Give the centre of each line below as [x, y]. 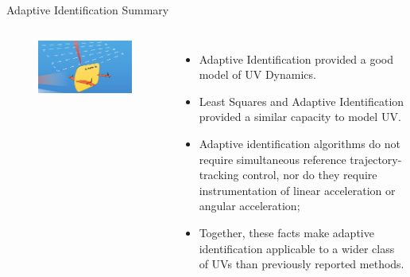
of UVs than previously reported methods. [302, 264]
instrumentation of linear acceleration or [297, 190]
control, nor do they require [310, 175]
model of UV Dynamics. [257, 74]
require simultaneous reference [273, 159]
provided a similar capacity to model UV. [300, 117]
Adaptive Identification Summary [88, 10]
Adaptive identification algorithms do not [300, 143]
